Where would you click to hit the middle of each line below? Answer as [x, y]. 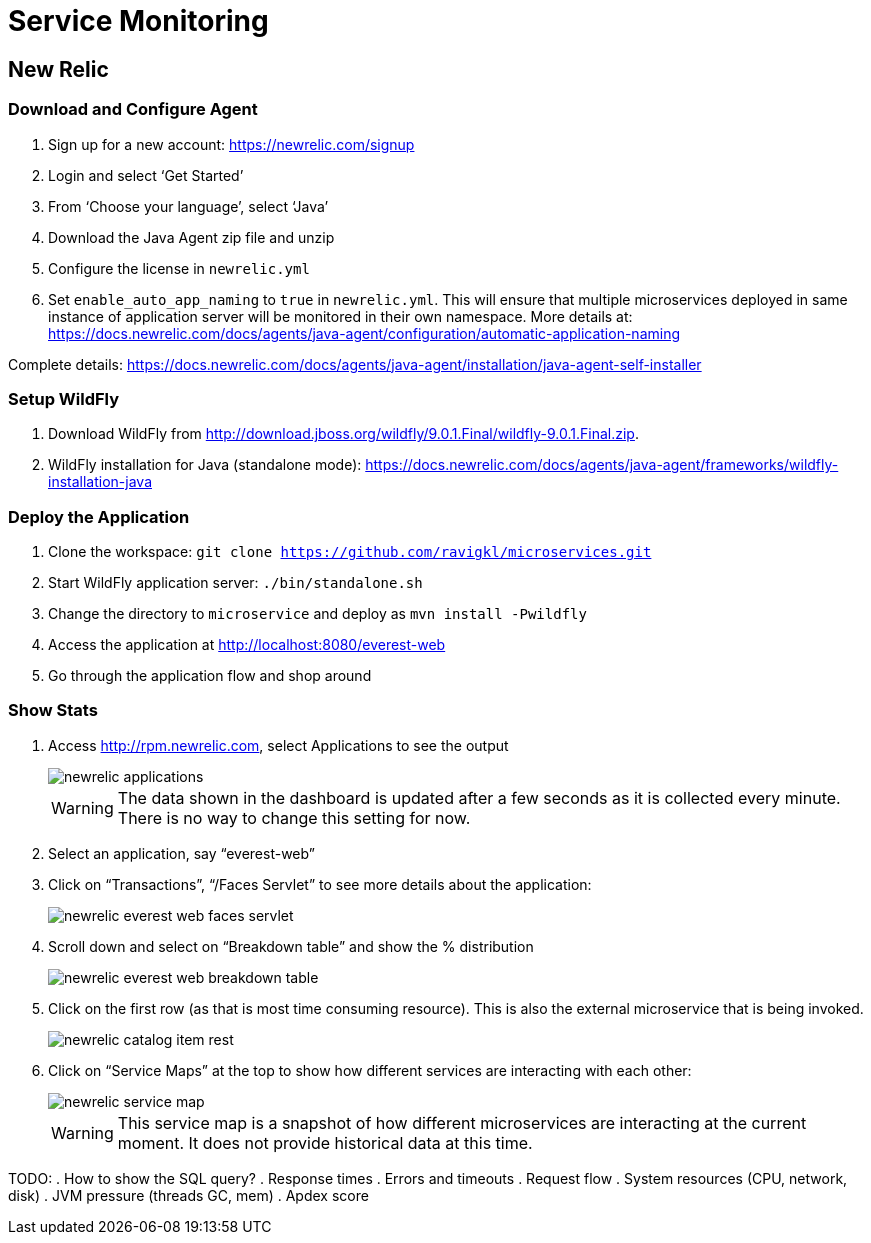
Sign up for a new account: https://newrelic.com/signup [231, 144]
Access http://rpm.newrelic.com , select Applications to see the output [278, 745]
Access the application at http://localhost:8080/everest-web [247, 645]
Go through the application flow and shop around [210, 676]
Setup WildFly [64, 398]
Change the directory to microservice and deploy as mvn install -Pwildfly [317, 614]
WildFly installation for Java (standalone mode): [205, 465]
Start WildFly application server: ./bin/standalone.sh [235, 583]
